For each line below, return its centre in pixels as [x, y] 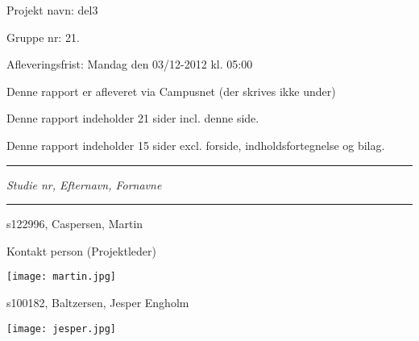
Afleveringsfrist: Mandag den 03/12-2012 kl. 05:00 [130, 64]
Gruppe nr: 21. [43, 37]
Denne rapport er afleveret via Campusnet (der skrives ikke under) [171, 91]
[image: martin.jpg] [62, 277]
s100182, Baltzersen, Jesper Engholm [98, 302]
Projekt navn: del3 [52, 10]
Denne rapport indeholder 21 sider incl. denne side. [133, 118]
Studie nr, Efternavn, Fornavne [84, 184]
